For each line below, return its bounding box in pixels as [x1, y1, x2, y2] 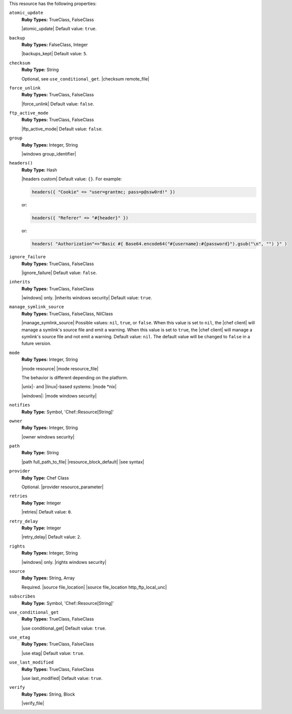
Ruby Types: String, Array [21, 575, 75, 581]
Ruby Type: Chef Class [21, 475, 69, 481]
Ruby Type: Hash [21, 167, 57, 173]
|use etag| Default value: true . [21, 650, 84, 656]
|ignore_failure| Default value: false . [21, 270, 97, 276]
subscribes [9, 594, 36, 599]
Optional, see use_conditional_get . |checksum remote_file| [21, 76, 150, 81]
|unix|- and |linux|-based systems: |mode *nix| [21, 384, 117, 390]
